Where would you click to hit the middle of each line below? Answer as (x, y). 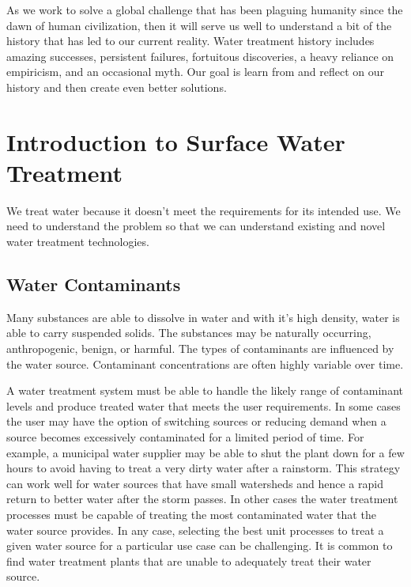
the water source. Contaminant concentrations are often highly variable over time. (205, 364)
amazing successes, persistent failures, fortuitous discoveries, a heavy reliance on (200, 56)
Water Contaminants (94, 284)
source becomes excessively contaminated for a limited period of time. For (185, 437)
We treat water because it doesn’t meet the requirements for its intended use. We (204, 210)
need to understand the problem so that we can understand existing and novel (196, 226)
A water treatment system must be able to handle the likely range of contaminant (205, 390)
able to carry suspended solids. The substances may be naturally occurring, (189, 333)
